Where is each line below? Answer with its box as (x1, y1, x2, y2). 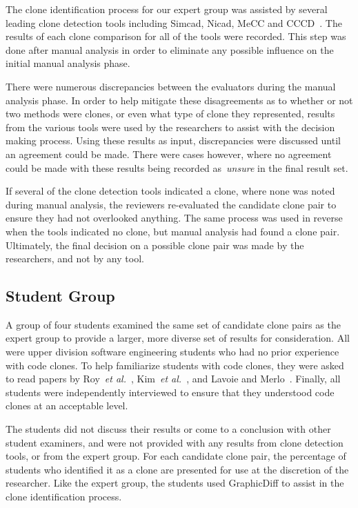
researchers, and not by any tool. (6, 251, 144, 266)
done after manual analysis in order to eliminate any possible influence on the (6, 42, 334, 57)
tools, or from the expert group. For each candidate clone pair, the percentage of (6, 449, 346, 463)
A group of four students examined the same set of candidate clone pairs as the (6, 317, 341, 331)
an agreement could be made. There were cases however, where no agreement (6, 146, 332, 161)
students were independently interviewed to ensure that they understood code (6, 384, 335, 399)
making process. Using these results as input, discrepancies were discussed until (6, 133, 341, 148)
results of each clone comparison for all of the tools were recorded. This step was (6, 29, 346, 43)
